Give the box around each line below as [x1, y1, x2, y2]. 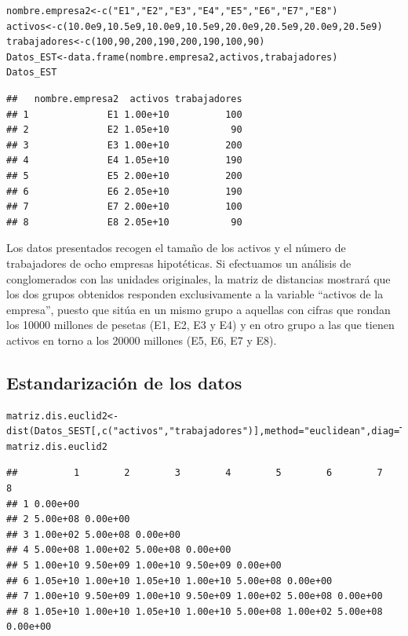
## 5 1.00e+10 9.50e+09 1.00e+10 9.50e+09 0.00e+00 [6, 560, 282, 572]
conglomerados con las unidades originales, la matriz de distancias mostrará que [6, 270, 391, 287]
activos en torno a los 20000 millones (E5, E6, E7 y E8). [6, 331, 277, 348]
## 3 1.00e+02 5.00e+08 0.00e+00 [6, 528, 180, 540]
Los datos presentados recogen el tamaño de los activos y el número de [6, 239, 346, 256]
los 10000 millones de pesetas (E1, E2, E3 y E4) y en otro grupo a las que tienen [6, 316, 395, 333]
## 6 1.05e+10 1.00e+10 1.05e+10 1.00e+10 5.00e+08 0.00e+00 [6, 575, 333, 587]
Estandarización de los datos [6, 370, 242, 394]
